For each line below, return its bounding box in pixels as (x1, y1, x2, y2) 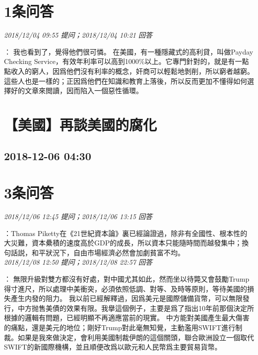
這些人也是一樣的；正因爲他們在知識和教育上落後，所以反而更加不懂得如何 (4, 75, 247, 86)
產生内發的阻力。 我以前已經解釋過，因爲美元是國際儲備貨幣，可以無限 (10, 293, 243, 303)
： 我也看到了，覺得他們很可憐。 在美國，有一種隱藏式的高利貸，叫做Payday (4, 46, 254, 57)
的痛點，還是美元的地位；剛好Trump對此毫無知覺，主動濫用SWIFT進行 (4, 322, 236, 332)
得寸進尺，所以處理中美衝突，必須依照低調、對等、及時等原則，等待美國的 (4, 283, 247, 294)
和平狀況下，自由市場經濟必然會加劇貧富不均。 (31, 247, 185, 257)
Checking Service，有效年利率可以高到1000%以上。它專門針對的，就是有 (4, 56, 235, 66)
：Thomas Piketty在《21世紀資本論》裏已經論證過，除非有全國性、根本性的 (4, 228, 248, 238)
